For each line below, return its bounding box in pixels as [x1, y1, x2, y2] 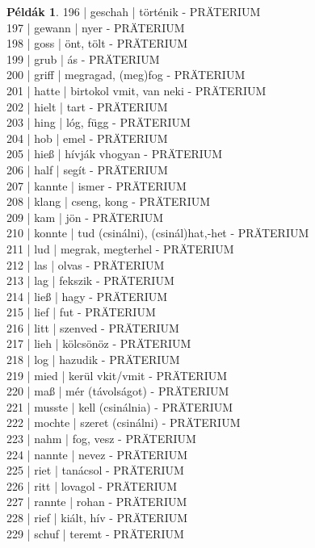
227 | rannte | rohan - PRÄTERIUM [6, 493, 187, 510]
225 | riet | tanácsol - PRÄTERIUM [6, 462, 184, 479]
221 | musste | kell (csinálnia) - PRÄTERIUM [6, 398, 233, 415]
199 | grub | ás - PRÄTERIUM [6, 50, 160, 67]
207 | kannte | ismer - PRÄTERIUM [6, 177, 187, 194]
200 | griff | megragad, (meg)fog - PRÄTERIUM [6, 66, 246, 83]
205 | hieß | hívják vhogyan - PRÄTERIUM [6, 145, 223, 162]
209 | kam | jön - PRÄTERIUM [6, 208, 164, 225]
